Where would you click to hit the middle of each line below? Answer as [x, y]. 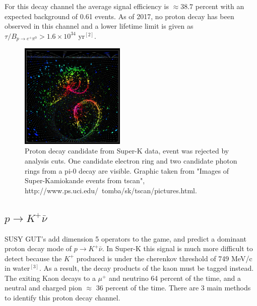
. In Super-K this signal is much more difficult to [177, 248]
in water [17, 268]
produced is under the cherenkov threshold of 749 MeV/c [164, 258]
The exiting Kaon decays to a [50, 278]
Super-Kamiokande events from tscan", [85, 180]
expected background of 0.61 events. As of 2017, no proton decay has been [119, 16]
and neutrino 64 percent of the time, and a [175, 278]
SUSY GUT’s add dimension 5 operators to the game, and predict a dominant [125, 238]
